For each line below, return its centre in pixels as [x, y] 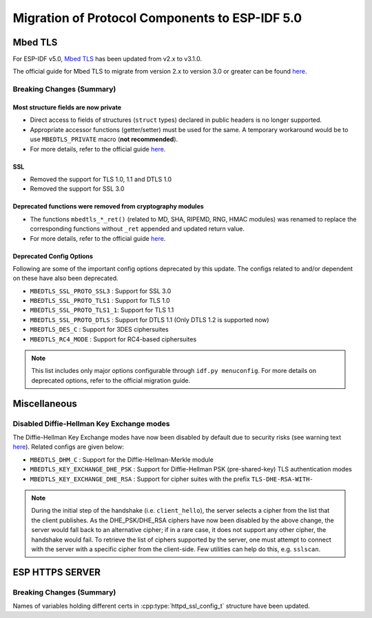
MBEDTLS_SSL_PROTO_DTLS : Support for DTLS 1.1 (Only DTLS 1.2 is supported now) [149, 319]
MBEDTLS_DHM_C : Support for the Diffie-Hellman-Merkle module [122, 459]
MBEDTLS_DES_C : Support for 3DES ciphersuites [99, 330]
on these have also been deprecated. [65, 278]
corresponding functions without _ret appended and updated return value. [137, 229]
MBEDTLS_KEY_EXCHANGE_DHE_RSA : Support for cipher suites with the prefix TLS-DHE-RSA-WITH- [172, 479]
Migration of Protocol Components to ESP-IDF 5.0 [157, 18]
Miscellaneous [45, 404]
